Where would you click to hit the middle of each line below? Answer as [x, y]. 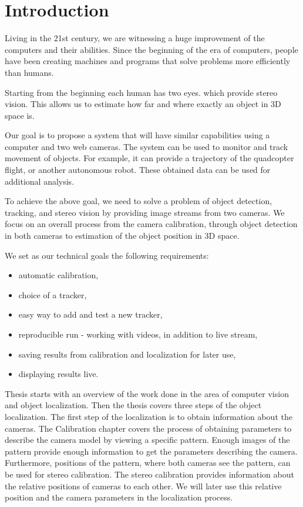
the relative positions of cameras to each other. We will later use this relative [143, 486]
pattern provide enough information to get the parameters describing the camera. [151, 451]
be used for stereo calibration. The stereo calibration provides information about [149, 474]
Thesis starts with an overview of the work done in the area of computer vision [147, 393]
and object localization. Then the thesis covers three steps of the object [133, 405]
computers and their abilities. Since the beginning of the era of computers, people [151, 49]
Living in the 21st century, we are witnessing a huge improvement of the [135, 38]
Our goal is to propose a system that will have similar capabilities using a [137, 135]
